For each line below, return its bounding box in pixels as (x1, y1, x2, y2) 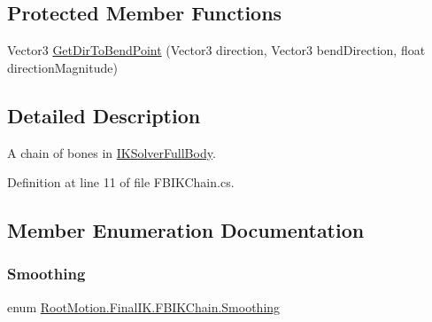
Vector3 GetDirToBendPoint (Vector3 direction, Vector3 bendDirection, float (7, 41, 426, 59)
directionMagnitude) (7, 58, 118, 76)
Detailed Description (7, 101, 201, 129)
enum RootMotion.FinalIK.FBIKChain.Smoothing (7, 297, 281, 316)
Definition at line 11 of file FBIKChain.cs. (7, 173, 235, 192)
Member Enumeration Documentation (7, 216, 365, 244)
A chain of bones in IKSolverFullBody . (7, 143, 216, 161)
